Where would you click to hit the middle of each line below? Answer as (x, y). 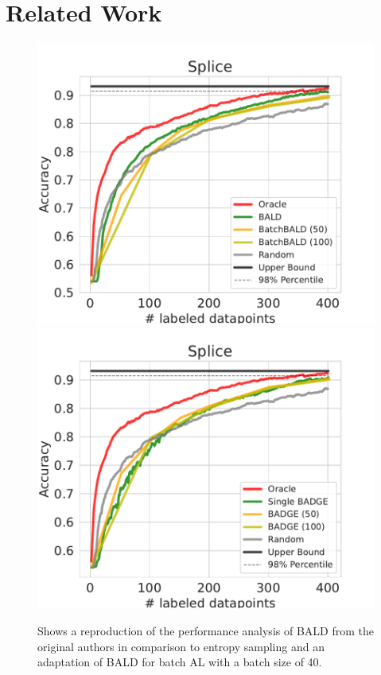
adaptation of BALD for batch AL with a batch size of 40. (180, 662)
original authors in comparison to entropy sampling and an (181, 646)
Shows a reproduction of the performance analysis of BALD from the (206, 630)
